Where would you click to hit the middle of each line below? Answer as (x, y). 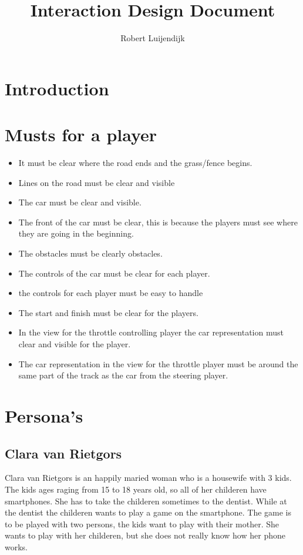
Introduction (57, 88)
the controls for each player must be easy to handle (111, 293)
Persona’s (44, 415)
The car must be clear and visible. (80, 202)
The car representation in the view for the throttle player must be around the (158, 363)
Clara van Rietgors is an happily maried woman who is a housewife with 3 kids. (148, 478)
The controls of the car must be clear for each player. (114, 273)
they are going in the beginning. (76, 233)
